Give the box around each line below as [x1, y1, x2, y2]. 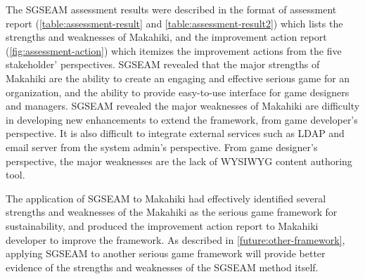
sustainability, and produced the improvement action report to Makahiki [6, 218, 319, 233]
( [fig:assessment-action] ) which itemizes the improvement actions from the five [6, 43, 342, 58]
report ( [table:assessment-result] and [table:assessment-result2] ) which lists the [6, 15, 343, 30]
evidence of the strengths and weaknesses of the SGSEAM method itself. [6, 259, 319, 274]
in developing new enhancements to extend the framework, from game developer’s [6, 112, 358, 126]
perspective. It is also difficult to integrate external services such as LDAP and [6, 126, 345, 141]
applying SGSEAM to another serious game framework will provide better [6, 246, 326, 261]
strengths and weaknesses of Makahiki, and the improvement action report [6, 30, 327, 44]
